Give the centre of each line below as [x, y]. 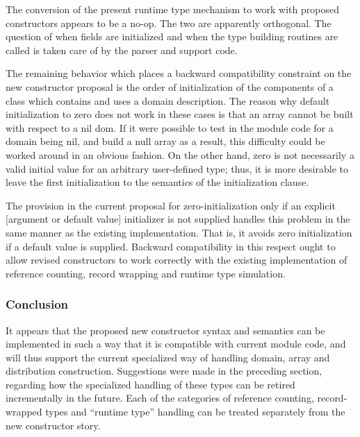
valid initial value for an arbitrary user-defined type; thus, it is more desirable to [177, 168]
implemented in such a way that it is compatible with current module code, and [176, 344]
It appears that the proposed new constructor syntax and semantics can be [165, 330]
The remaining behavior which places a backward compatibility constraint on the [179, 73]
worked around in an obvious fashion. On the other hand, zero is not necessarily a [180, 154]
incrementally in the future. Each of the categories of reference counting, [160, 398]
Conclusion [37, 304]
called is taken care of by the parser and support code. [122, 50]
